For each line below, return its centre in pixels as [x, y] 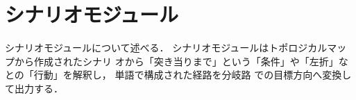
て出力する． [34, 88]
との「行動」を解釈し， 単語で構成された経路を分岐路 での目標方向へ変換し [178, 75]
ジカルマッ [322, 48]
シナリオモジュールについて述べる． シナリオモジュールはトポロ [152, 48]
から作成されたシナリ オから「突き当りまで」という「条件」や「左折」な [181, 61]
